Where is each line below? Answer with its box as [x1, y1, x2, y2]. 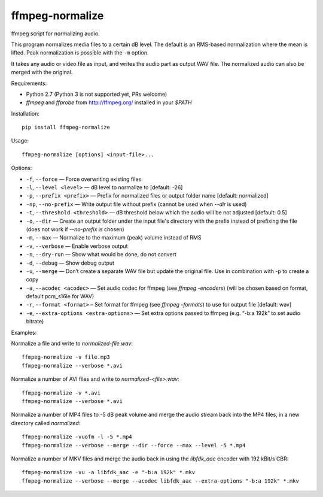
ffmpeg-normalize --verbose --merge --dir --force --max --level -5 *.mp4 [22, 442, 246, 448]
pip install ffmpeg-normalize [22, 124, 111, 131]
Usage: [11, 137, 29, 144]
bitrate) [26, 318, 44, 325]
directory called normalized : [11, 419, 81, 426]
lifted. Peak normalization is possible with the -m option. [11, 49, 149, 56]
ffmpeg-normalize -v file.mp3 [22, 354, 111, 360]
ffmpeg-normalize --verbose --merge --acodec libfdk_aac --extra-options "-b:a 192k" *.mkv [22, 477, 299, 484]
